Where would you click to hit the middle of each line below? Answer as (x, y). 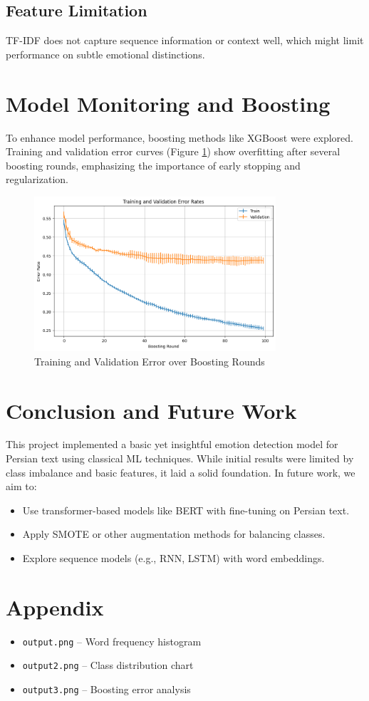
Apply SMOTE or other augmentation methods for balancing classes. (174, 534)
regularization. (37, 179)
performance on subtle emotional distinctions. (105, 54)
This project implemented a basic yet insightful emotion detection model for (172, 444)
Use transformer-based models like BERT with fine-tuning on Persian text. (186, 510)
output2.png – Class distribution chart (108, 665)
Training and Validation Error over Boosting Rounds (150, 361)
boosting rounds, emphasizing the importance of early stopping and (153, 165)
